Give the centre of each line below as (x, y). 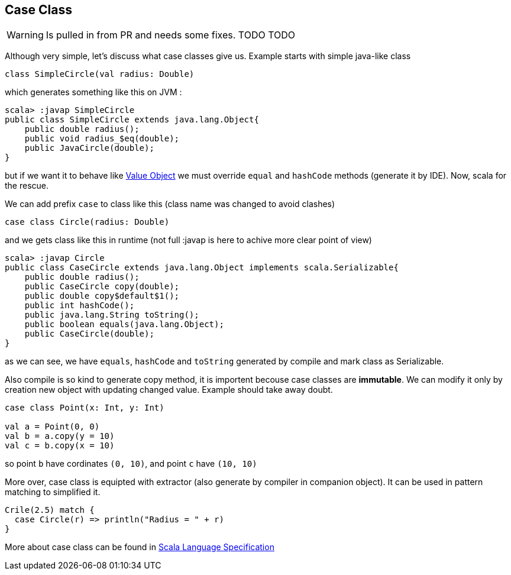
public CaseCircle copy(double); (102, 287)
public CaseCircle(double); (89, 334)
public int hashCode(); (80, 306)
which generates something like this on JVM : (93, 92)
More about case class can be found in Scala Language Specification (140, 547)
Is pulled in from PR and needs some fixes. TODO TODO (171, 35)
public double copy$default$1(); (102, 296)
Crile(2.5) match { (50, 510)
